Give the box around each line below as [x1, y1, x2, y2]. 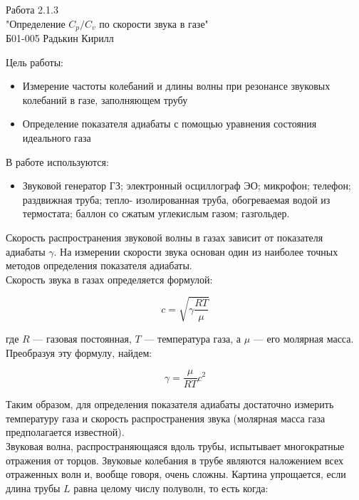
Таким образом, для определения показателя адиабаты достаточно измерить [6, 397, 334, 412]
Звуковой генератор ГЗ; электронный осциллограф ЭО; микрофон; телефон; [22, 178, 351, 193]
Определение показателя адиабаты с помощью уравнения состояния [22, 116, 317, 131]
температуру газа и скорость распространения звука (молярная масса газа [6, 410, 326, 425]
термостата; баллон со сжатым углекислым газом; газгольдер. [22, 206, 290, 221]
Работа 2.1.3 [6, 2, 58, 16]
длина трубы [6, 480, 61, 495]
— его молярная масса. [253, 330, 354, 345]
